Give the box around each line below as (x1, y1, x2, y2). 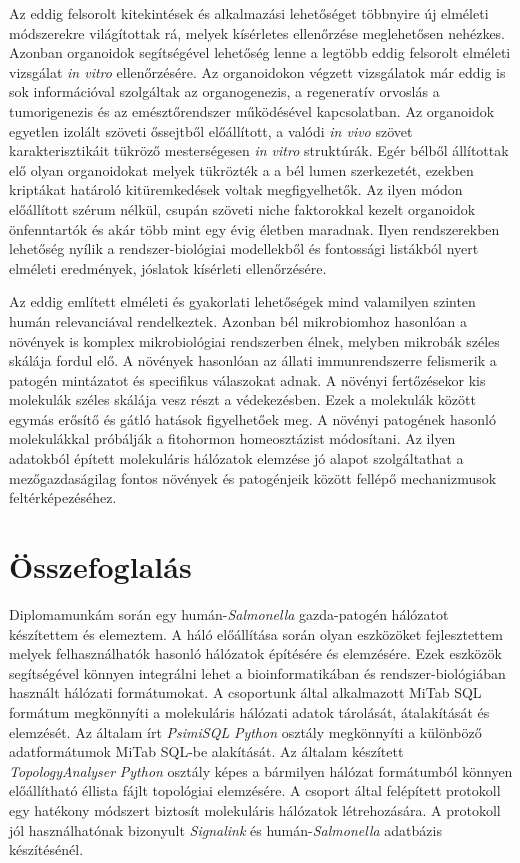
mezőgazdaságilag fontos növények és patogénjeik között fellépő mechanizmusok (9, 467, 497, 488)
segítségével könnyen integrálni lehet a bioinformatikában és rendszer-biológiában (9, 662, 506, 683)
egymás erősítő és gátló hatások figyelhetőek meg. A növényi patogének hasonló (9, 408, 496, 429)
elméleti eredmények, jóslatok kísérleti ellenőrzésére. (9, 257, 327, 278)
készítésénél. (9, 839, 84, 860)
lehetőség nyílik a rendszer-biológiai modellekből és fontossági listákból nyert (9, 238, 479, 259)
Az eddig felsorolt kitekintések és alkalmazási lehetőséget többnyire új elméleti (9, 3, 489, 23)
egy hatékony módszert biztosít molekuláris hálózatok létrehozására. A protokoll (9, 799, 501, 820)
